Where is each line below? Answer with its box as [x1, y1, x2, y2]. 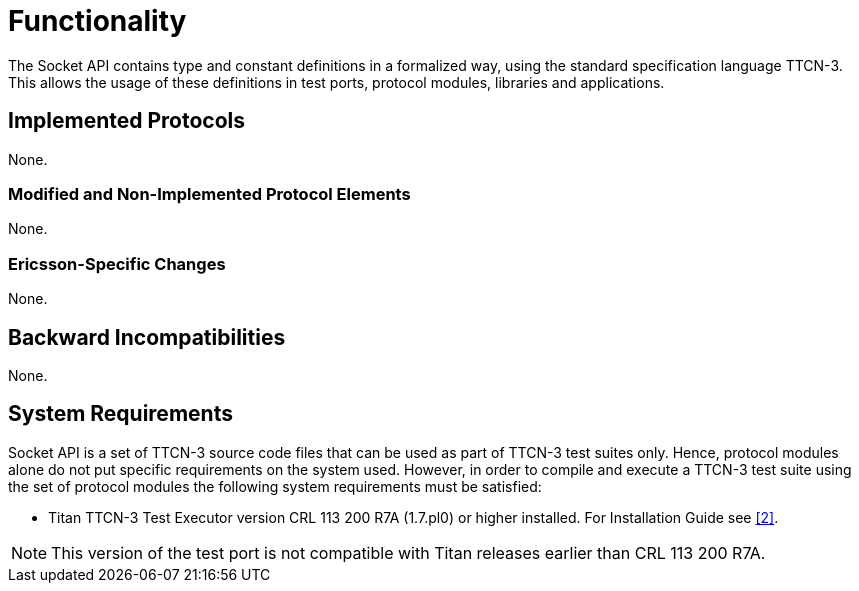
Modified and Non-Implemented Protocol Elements [8, 183, 411, 204]
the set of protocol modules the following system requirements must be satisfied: [8, 477, 542, 495]
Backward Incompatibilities [8, 324, 286, 350]
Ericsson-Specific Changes [8, 253, 226, 274]
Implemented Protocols [8, 108, 246, 134]
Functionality [8, 4, 187, 38]
